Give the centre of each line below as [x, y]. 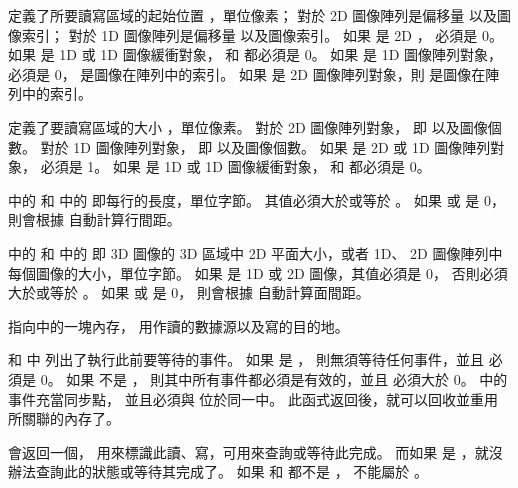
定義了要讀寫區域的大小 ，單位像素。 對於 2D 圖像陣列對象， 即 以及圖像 [248, 126]
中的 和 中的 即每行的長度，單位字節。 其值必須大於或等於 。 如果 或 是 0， [256, 199]
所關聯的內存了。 [64, 418]
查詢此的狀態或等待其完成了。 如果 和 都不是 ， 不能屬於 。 [231, 471]
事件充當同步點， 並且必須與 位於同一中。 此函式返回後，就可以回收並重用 [253, 398]
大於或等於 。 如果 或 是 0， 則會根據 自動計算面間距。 [189, 292]
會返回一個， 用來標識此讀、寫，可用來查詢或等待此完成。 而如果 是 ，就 [248, 451]
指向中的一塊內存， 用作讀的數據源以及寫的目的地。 [178, 325]
